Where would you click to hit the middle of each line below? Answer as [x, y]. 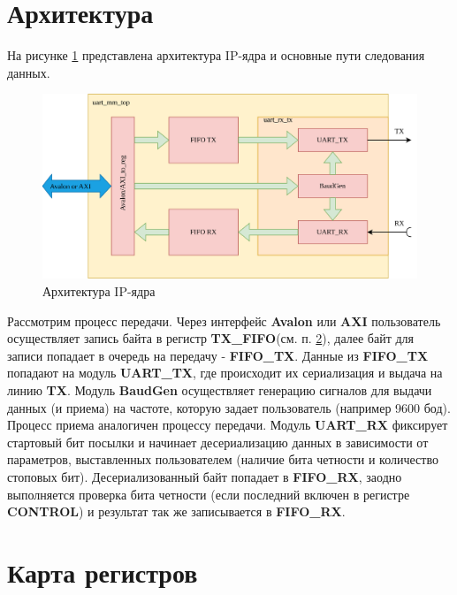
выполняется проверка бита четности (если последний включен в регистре [209, 494]
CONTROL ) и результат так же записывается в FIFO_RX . [176, 511]
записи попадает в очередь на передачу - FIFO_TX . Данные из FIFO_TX [218, 355]
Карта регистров [103, 572]
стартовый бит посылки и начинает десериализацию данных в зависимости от [218, 442]
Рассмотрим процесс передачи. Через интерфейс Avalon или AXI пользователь [224, 320]
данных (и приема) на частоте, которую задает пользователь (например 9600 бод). [229, 407]
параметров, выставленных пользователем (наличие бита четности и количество [223, 459]
